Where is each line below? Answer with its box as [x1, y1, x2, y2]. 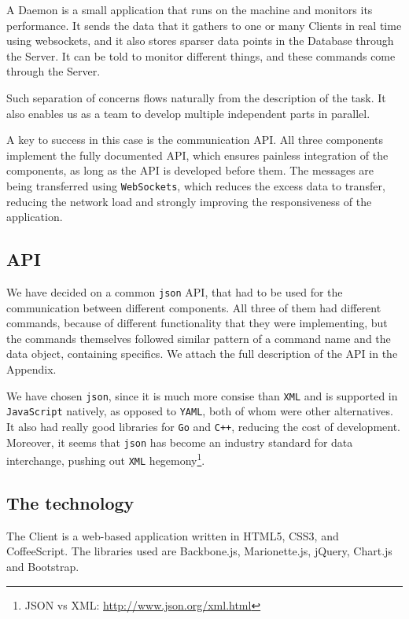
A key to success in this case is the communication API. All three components [6, 131, 384, 148]
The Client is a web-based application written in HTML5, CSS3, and [6, 527, 339, 543]
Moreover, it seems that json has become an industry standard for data [6, 433, 353, 450]
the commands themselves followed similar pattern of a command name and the [6, 330, 391, 346]
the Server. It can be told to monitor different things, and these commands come [6, 47, 396, 64]
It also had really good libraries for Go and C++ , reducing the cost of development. [6, 418, 400, 434]
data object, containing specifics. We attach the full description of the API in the [6, 345, 398, 362]
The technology [6, 490, 134, 514]
